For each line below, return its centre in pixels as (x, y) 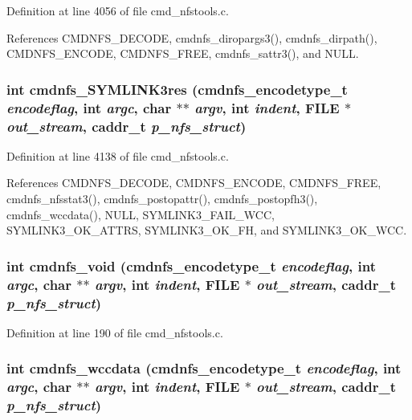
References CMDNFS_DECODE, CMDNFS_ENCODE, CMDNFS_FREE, (194, 183)
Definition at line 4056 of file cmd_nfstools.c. (118, 10)
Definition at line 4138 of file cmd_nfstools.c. (118, 155)
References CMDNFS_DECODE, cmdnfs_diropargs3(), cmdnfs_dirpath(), (192, 37)
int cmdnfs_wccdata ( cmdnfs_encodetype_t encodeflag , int (204, 368)
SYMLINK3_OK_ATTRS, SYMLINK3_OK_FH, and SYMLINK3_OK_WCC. (207, 230)
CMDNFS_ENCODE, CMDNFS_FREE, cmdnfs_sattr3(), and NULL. (183, 53)
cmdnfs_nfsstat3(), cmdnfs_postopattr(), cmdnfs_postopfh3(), (162, 199)
